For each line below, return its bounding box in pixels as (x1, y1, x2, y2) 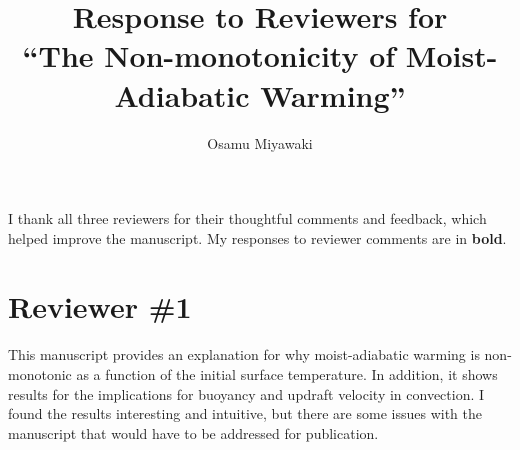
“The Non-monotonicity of (22, 35, 396, 76)
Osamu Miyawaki (207, 132, 313, 153)
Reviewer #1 (8, 286, 192, 327)
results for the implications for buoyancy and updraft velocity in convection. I (8, 383, 485, 404)
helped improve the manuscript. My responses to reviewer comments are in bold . (8, 227, 507, 248)
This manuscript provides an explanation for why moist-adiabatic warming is (8, 344, 480, 365)
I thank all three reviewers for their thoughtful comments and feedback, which (8, 208, 487, 229)
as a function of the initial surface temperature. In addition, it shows (76, 364, 498, 384)
